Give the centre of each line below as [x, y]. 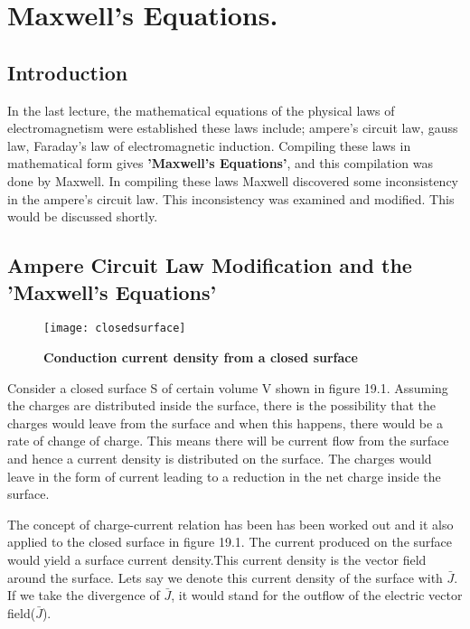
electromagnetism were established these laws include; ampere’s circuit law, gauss [233, 128]
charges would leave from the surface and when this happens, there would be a [225, 422]
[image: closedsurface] [115, 329]
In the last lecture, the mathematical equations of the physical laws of [201, 110]
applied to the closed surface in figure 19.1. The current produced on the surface [230, 542]
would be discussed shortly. [83, 216]
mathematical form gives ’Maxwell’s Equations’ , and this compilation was [220, 163]
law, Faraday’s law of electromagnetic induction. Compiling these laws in [209, 145]
